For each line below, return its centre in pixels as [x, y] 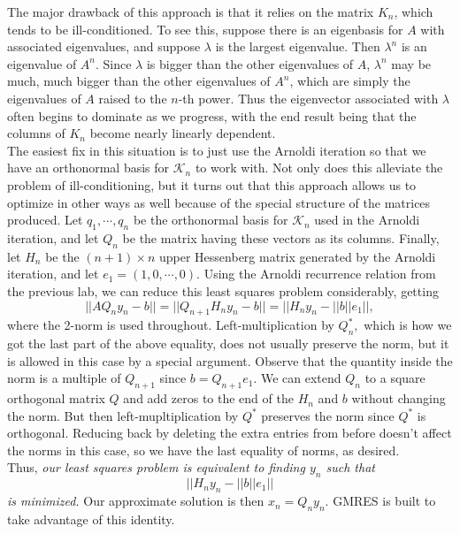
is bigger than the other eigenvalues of [250, 63]
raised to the [133, 98]
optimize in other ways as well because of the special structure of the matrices [219, 202]
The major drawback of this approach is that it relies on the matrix [191, 11]
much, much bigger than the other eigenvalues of [139, 81]
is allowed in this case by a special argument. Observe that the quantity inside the [230, 360]
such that [350, 467]
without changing [399, 398]
